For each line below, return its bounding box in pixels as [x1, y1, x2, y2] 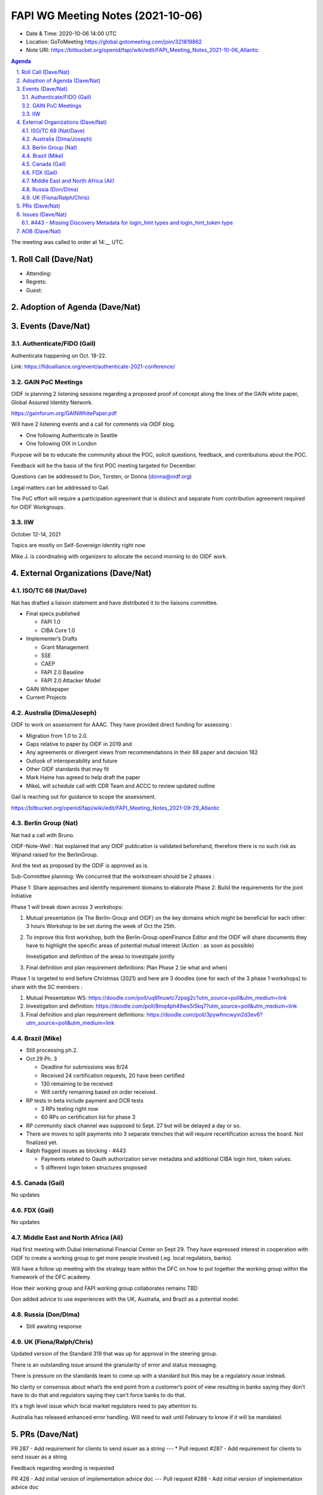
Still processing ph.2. [26, 1046, 78, 1054]
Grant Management [41, 643, 89, 651]
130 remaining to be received [41, 1080, 113, 1087]
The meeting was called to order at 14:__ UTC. [11, 238, 125, 245]
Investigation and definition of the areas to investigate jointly [26, 953, 175, 960]
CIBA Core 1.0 [41, 627, 75, 634]
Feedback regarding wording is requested [11, 1464, 115, 1471]
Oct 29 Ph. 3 [26, 1055, 57, 1062]
